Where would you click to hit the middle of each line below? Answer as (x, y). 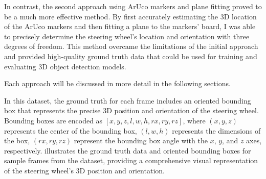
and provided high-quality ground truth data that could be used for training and (131, 56)
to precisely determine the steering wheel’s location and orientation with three (127, 36)
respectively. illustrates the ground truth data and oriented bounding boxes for (128, 150)
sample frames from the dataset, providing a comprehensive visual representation (131, 160)
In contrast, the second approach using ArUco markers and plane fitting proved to (133, 6)
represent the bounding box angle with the (141, 140)
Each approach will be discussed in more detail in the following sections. (117, 83)
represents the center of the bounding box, (71, 130)
